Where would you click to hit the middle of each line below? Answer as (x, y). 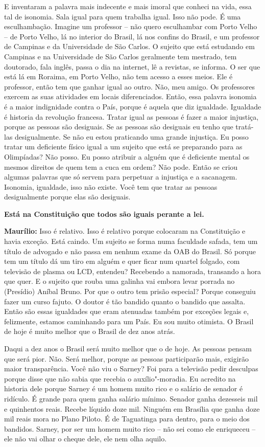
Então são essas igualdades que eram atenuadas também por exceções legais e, (127, 311)
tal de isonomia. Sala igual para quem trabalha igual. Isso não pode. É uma (123, 16)
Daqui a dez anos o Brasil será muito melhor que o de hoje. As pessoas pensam (128, 348)
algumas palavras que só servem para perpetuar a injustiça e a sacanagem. (121, 177)
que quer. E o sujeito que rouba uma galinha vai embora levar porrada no (119, 281)
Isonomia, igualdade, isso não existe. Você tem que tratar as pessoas (111, 186)
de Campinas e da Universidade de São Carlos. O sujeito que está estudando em (129, 46)
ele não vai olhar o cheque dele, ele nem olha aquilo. (86, 439)
